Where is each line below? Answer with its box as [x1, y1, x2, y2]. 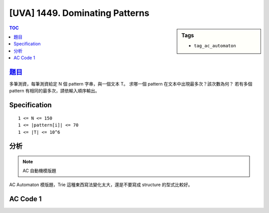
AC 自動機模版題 [22, 168, 57, 174]
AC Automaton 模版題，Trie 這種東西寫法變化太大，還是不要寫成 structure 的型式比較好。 [9, 182, 193, 188]
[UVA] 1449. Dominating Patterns [9, 7, 149, 18]
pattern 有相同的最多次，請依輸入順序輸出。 [9, 88, 100, 94]
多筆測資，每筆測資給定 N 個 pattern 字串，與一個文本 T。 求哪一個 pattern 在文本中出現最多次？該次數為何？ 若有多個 [9, 81, 253, 87]
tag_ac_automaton [194, 43, 236, 48]
